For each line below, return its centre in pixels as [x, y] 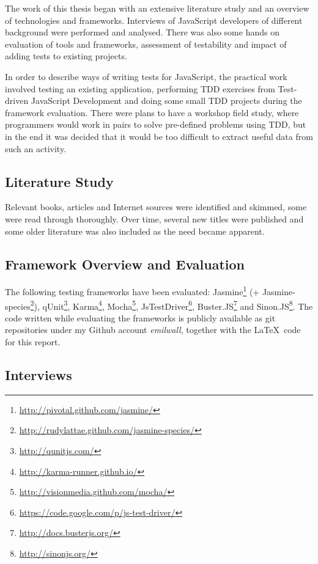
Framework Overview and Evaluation [125, 264]
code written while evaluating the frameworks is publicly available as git [140, 317]
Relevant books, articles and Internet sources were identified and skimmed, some [156, 207]
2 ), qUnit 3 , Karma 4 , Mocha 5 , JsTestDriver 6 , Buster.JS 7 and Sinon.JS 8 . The [172, 305]
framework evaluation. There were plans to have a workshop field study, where [152, 112]
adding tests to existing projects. [66, 56]
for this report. [33, 342]
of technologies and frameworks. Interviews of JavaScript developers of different [154, 20]
